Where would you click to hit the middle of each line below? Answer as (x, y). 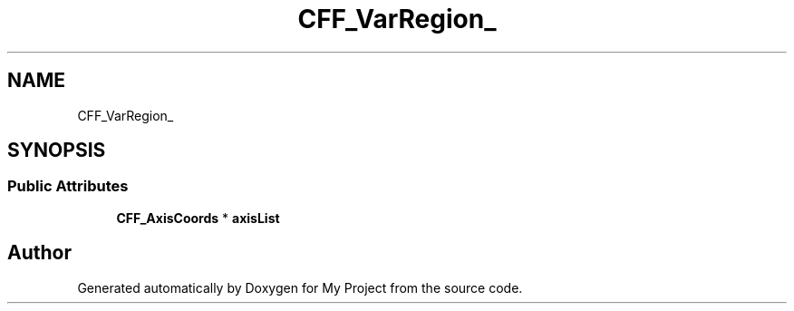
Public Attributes (68, 186)
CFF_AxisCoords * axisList (198, 218)
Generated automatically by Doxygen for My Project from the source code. (300, 287)
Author (39, 253)
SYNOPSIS (57, 151)
